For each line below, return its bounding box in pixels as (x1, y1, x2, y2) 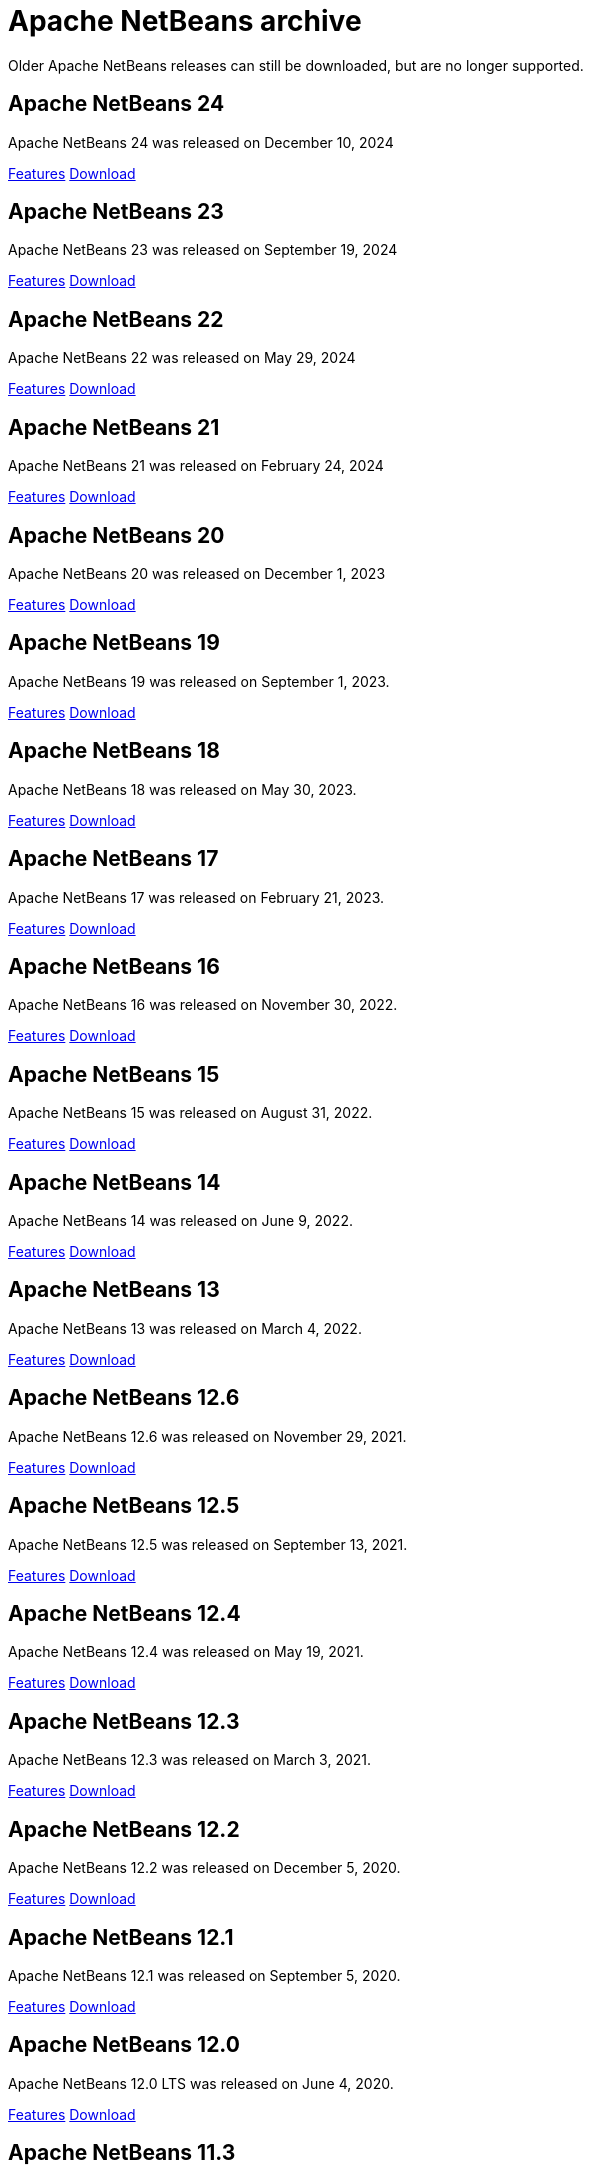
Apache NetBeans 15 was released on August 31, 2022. (8, 1104, 373, 1122)
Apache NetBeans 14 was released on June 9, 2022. (8, 1212, 353, 1230)
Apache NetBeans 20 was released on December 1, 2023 (8, 564, 386, 582)
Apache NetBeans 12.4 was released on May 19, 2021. (8, 1643, 364, 1661)
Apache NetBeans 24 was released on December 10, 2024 (8, 133, 394, 151)
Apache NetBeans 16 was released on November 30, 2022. (8, 996, 398, 1014)
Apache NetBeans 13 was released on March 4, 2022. (8, 1319, 362, 1337)
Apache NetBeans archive (8, 4, 362, 38)
